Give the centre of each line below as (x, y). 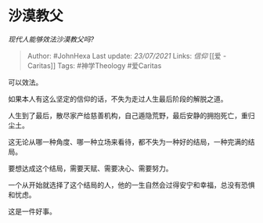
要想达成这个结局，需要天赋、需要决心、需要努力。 (90, 168)
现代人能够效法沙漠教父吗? (51, 39)
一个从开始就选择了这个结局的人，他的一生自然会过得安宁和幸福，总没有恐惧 (131, 185)
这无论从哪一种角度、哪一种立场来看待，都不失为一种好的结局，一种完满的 (128, 142)
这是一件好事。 (32, 211)
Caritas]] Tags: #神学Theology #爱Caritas (94, 65)
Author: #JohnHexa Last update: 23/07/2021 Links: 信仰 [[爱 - (127, 56)
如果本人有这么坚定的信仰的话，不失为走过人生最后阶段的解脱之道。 (118, 99)
